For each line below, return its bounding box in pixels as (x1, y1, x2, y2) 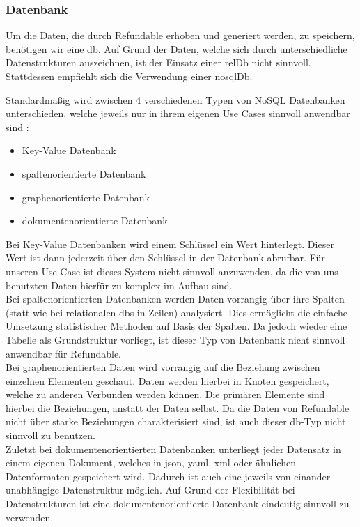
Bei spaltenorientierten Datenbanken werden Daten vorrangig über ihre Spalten (6, 291, 345, 306)
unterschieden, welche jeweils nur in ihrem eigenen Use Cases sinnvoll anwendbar (6, 106, 350, 121)
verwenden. (6, 510, 54, 524)
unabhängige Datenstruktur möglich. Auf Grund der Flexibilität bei (6, 482, 295, 497)
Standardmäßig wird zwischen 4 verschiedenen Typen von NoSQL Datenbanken (6, 92, 345, 107)
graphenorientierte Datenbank (22, 190, 150, 204)
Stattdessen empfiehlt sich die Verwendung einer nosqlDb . (6, 69, 253, 83)
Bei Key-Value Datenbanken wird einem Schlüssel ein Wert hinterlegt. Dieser (6, 236, 334, 251)
